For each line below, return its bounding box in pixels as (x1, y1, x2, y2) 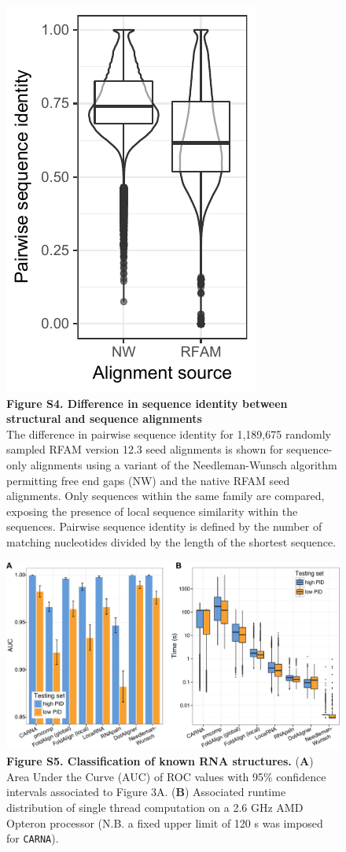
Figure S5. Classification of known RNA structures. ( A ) (6, 753, 314, 769)
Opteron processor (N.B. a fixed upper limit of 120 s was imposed (6, 814, 323, 831)
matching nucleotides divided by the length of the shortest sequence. (6, 533, 337, 550)
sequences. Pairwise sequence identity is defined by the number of (6, 518, 322, 535)
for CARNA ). (6, 830, 59, 846)
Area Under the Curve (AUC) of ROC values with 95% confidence (6, 768, 326, 784)
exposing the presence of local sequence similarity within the (6, 502, 298, 519)
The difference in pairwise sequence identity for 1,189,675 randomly (6, 425, 331, 442)
